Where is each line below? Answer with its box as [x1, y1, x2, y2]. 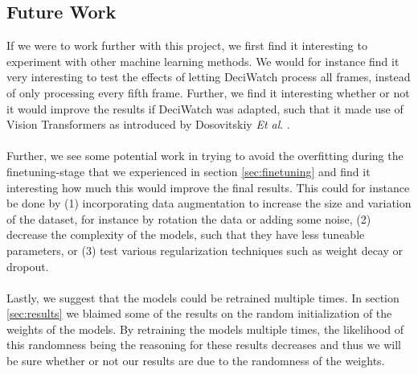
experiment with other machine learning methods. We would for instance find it [6, 52, 400, 69]
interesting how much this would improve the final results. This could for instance [6, 179, 410, 195]
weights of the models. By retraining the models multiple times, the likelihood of [6, 320, 404, 337]
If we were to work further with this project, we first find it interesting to [6, 37, 367, 54]
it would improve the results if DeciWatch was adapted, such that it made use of [6, 100, 404, 117]
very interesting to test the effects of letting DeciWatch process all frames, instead [6, 68, 411, 85]
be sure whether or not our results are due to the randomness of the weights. [6, 352, 385, 369]
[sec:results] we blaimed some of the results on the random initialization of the [6, 305, 392, 322]
